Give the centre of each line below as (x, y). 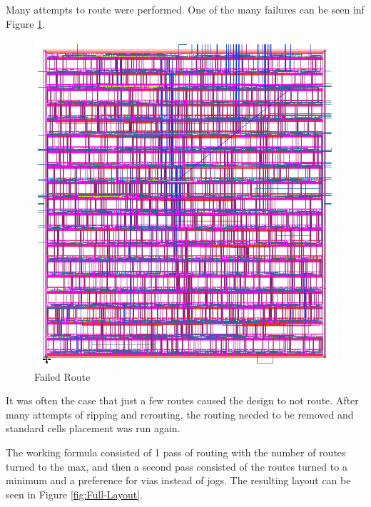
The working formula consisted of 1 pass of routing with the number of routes (176, 452)
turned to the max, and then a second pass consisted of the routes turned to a (177, 466)
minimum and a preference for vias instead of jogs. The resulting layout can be (178, 480)
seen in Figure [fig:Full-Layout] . (75, 494)
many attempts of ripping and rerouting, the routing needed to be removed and (180, 414)
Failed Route (62, 376)
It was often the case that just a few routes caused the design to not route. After (182, 400)
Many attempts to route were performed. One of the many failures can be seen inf (185, 9)
